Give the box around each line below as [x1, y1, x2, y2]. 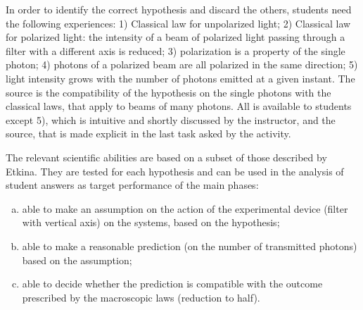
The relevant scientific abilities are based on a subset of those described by [6, 149, 327, 164]
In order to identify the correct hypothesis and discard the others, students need [6, 2, 352, 16]
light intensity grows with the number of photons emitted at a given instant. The [6, 70, 355, 85]
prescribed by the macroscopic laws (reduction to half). [22, 290, 260, 304]
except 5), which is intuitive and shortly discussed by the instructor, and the [6, 112, 336, 127]
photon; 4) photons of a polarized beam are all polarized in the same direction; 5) [6, 57, 358, 72]
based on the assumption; [22, 252, 132, 267]
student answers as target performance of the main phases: [6, 178, 259, 192]
